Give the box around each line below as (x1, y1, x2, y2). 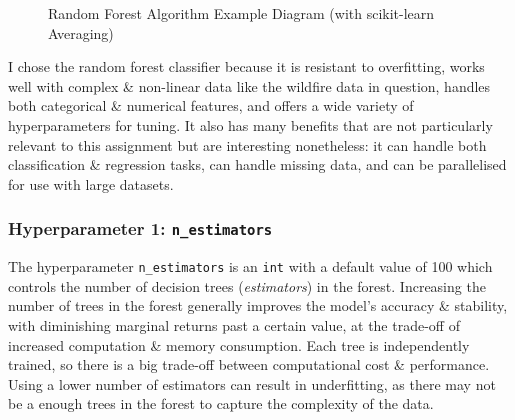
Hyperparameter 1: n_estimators (8, 216, 273, 241)
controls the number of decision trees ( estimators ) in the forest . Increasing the (8, 275, 486, 296)
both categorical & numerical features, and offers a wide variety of (8, 95, 414, 116)
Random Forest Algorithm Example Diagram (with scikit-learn (48, 3, 435, 23)
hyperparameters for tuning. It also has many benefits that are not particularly (8, 114, 493, 135)
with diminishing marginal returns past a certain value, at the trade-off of (8, 314, 460, 335)
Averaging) (48, 22, 114, 43)
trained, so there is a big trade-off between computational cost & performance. (8, 354, 490, 375)
